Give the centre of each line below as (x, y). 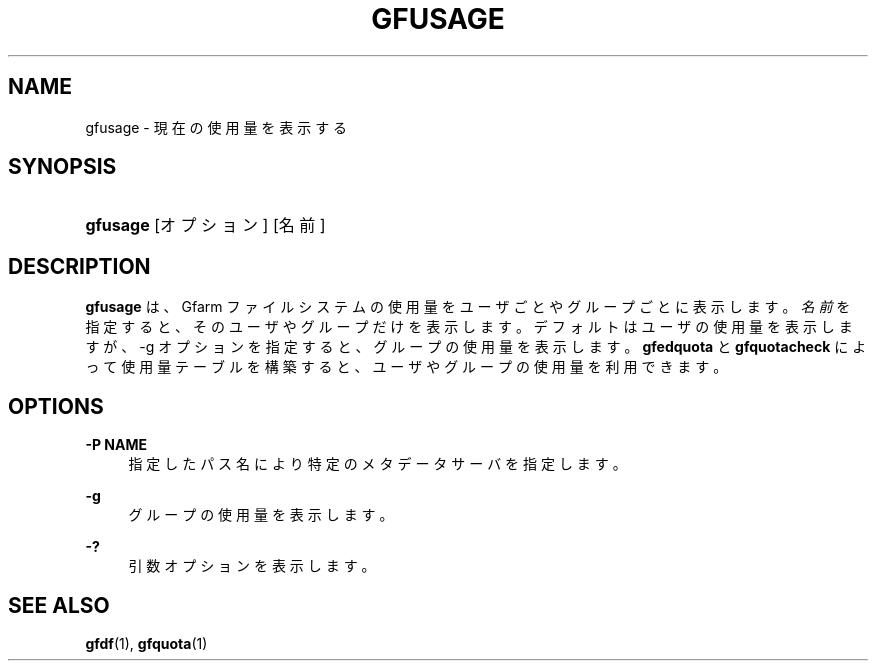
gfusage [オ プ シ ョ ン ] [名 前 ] (205, 225)
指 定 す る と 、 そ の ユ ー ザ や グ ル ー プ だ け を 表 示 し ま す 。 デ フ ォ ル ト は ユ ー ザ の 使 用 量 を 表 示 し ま (469, 327)
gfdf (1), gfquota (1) (146, 643)
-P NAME (116, 445)
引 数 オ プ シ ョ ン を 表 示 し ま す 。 (252, 566)
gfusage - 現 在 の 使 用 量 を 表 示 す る (216, 127)
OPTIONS (56, 406)
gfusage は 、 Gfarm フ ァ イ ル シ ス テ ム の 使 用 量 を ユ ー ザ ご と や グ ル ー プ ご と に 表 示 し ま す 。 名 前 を (468, 307)
